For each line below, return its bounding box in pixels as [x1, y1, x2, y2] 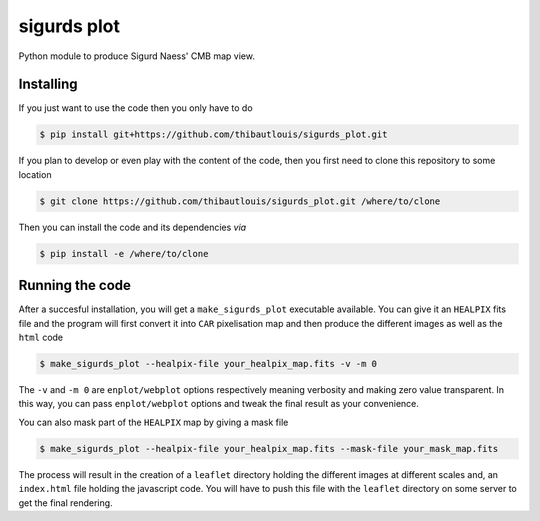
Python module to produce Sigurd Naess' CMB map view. [18, 50, 255, 62]
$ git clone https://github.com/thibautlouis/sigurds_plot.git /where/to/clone [39, 195, 441, 207]
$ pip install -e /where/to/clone [39, 248, 209, 259]
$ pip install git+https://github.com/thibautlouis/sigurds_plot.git [39, 129, 388, 140]
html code [18, 331, 64, 344]
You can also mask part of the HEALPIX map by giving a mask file [18, 416, 289, 428]
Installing [18, 76, 79, 93]
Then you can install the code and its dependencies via [18, 221, 247, 233]
